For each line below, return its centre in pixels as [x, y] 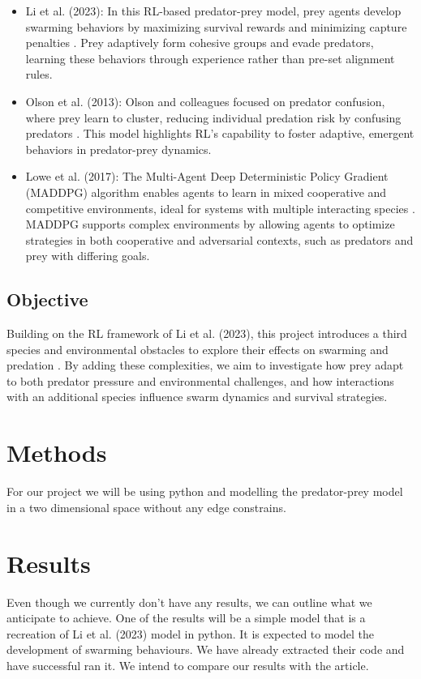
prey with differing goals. [88, 256]
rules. [39, 74]
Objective [47, 299]
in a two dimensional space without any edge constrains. [146, 507]
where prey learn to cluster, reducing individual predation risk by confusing [213, 117]
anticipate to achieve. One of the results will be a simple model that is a [186, 618]
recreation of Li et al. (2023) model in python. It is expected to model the [190, 633]
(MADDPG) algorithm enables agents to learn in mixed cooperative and [206, 192]
